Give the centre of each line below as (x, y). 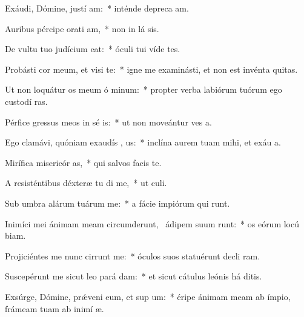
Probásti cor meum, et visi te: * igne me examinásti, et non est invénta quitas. (151, 69)
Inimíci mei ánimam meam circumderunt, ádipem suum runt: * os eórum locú (152, 223)
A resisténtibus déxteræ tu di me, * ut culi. (86, 183)
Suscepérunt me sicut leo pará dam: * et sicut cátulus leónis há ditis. (134, 276)
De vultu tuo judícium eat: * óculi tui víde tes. (93, 49)
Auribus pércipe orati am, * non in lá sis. (82, 28)
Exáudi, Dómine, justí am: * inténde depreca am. (97, 8)
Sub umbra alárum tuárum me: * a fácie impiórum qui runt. (117, 203)
